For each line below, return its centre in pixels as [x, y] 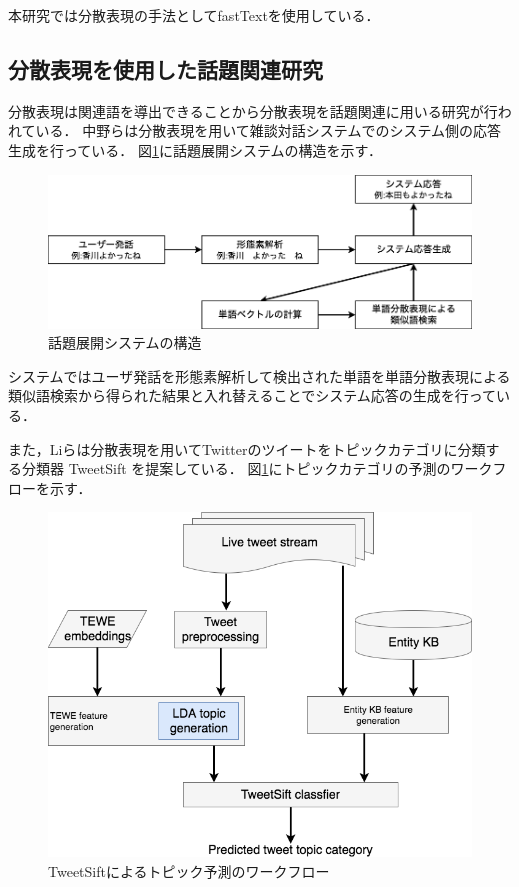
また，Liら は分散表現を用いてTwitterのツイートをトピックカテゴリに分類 [247, 448]
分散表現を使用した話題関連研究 [165, 68]
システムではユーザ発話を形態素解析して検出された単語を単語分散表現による [259, 375]
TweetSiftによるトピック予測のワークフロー [189, 870]
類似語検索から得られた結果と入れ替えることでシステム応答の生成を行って [252, 395]
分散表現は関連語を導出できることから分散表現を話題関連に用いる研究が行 [253, 110]
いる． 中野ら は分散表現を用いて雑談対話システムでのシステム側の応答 [268, 130]
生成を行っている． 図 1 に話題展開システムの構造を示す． [195, 149]
